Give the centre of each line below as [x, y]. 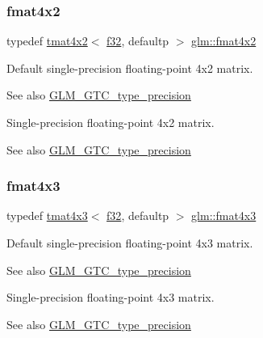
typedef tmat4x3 [47, 215]
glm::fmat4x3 [224, 215]
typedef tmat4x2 [47, 41]
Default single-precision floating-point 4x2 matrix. [130, 68]
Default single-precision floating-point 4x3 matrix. [130, 243]
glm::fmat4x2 [224, 41]
